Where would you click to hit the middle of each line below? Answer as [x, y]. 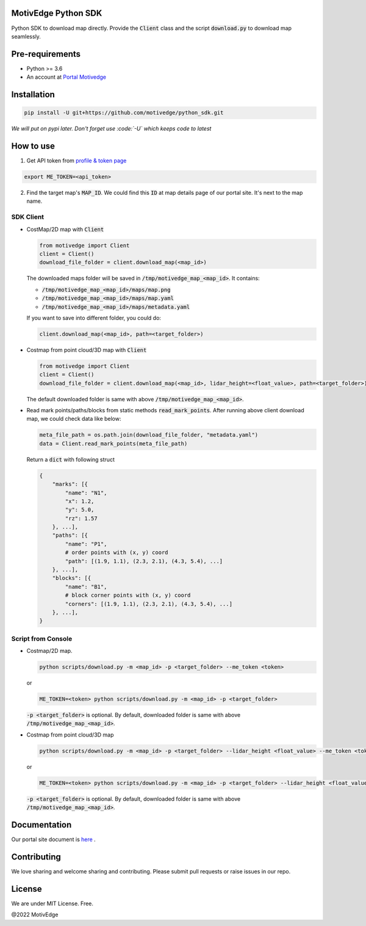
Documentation [41, 825]
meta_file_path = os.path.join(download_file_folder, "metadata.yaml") [149, 435]
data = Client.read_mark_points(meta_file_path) [113, 443]
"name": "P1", [86, 544]
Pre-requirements [46, 54]
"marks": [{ [70, 484]
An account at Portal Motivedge [66, 77]
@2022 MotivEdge [35, 915]
